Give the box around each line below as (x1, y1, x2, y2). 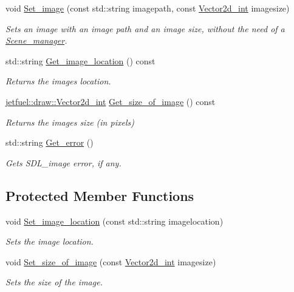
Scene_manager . (5, 34, 67, 47)
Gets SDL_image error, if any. (5, 156, 121, 169)
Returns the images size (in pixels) (5, 115, 134, 128)
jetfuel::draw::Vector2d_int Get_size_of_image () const (5, 95, 216, 107)
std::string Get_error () (5, 136, 94, 149)
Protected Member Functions (5, 186, 194, 205)
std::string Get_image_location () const (5, 54, 156, 67)
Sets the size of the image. (5, 276, 103, 288)
